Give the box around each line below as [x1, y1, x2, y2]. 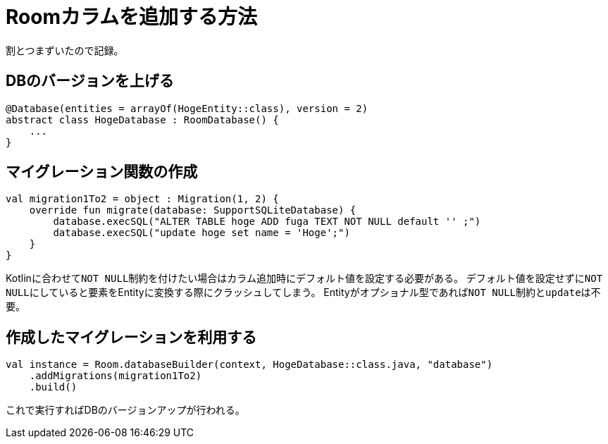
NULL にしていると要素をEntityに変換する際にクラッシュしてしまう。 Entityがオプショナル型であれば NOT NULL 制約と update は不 [6, 286, 601, 299]
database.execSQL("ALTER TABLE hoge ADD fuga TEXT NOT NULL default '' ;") [53, 216, 481, 228]
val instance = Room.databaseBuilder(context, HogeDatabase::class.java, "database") [6, 359, 493, 371]
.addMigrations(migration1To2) [29, 370, 202, 382]
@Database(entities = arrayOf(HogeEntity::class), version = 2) [6, 102, 368, 114]
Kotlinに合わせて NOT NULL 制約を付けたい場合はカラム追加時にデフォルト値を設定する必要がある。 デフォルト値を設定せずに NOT [6, 272, 603, 285]
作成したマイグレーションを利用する [6, 328, 257, 346]
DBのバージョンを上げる [6, 72, 174, 90]
